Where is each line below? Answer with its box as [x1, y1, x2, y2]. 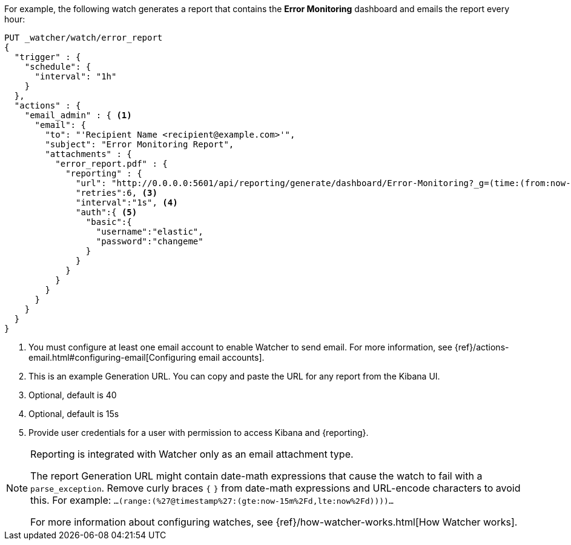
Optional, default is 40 [28, 390, 117, 400]
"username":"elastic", [96, 227, 203, 236]
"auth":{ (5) [76, 207, 137, 217]
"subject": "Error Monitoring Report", [45, 139, 234, 149]
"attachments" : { [45, 149, 132, 159]
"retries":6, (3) [76, 188, 157, 198]
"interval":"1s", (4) [76, 198, 178, 207]
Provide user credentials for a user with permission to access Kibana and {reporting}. [28, 427, 369, 438]
